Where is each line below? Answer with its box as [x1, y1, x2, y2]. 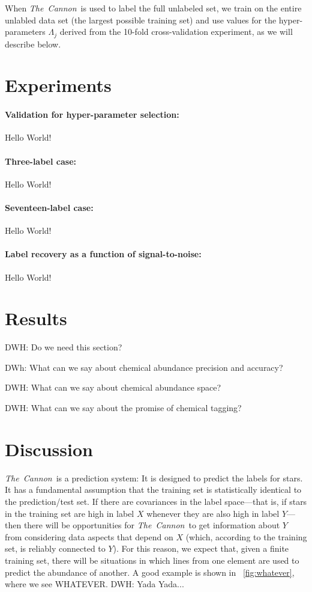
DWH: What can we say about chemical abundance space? [5, 381, 221, 394]
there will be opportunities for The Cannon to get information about [23, 519, 280, 531]
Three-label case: [5, 154, 76, 167]
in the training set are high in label [5, 507, 134, 519]
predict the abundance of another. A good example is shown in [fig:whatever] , [5, 566, 295, 578]
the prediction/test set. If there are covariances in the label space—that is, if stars [5, 495, 307, 507]
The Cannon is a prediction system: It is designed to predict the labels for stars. [5, 471, 303, 484]
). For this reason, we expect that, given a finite [113, 542, 289, 555]
